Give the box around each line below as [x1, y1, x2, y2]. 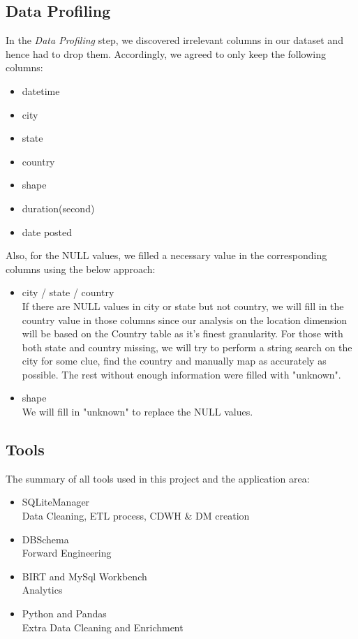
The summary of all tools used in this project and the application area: [6, 471, 310, 485]
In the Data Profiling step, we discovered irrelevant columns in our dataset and [6, 33, 343, 47]
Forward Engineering [22, 545, 112, 560]
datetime [22, 83, 60, 98]
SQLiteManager [22, 494, 90, 509]
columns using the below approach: [6, 261, 156, 276]
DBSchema [22, 531, 69, 546]
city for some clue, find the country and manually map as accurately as [22, 353, 327, 368]
